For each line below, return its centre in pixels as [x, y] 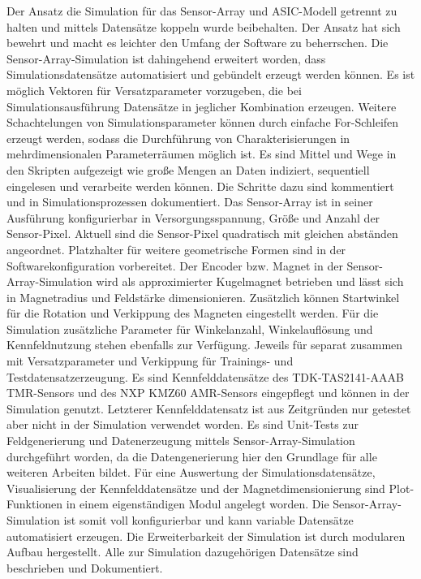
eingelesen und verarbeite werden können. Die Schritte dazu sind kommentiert [200, 186]
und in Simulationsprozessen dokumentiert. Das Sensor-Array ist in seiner [190, 202]
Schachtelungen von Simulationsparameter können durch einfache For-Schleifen [203, 122]
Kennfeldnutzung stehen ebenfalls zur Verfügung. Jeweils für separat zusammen [205, 345]
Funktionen [35, 504]
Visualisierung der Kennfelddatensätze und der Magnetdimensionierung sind [196, 488]
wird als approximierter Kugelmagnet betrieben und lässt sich [250, 281]
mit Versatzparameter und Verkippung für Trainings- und [150, 361]
